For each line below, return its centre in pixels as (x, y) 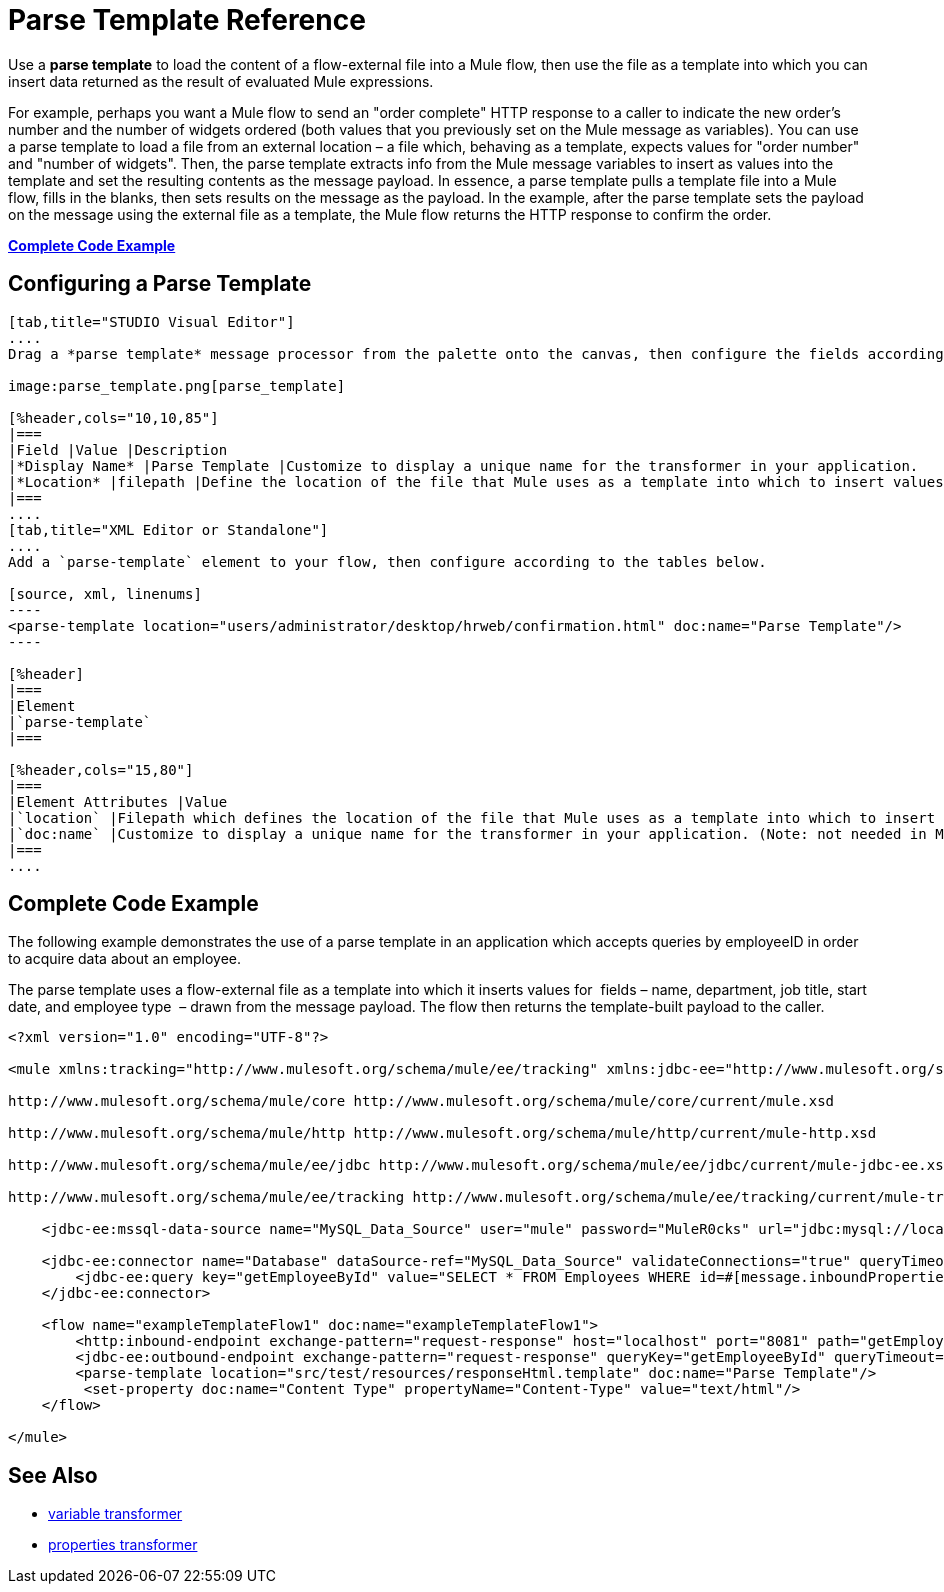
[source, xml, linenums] (105, 593)
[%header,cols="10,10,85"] (113, 417)
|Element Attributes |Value (118, 801)
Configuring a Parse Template (160, 284)
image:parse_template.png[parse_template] (177, 385)
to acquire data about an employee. (125, 959)
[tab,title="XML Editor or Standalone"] (168, 529)
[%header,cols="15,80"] (101, 769)
